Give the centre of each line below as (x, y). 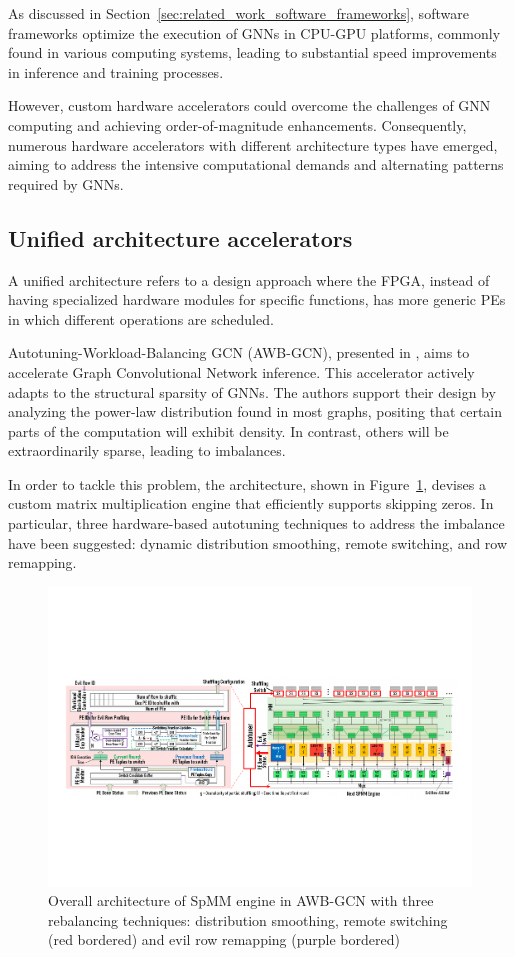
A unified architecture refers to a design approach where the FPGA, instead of (249, 279)
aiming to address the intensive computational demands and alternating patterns (256, 164)
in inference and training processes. (116, 71)
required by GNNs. (66, 183)
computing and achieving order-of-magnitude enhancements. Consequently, (237, 124)
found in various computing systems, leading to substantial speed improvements (252, 52)
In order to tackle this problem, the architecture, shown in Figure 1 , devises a (247, 483)
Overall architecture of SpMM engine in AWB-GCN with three (241, 900)
